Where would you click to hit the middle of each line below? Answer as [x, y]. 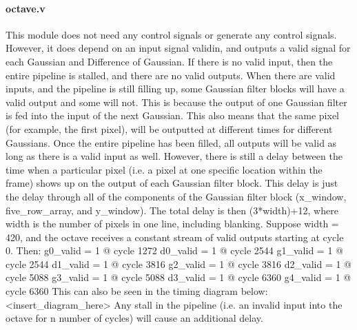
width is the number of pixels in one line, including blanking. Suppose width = [172, 224]
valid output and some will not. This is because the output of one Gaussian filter [176, 102]
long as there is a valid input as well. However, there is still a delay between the [174, 156]
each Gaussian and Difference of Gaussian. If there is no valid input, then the [169, 61]
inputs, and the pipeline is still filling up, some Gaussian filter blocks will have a [175, 89]
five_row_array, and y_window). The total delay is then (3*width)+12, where [172, 210]
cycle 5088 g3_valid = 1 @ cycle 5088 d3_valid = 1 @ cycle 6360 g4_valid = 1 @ [178, 277]
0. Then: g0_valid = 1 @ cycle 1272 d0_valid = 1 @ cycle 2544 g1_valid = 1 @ [174, 250]
